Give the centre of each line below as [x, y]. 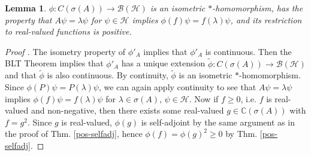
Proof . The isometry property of [65, 51]
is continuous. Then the [248, 51]
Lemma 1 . [26, 8]
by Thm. [241, 134]
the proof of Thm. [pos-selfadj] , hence [74, 134]
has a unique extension [163, 63]
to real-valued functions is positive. [68, 31]
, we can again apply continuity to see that [177, 87]
